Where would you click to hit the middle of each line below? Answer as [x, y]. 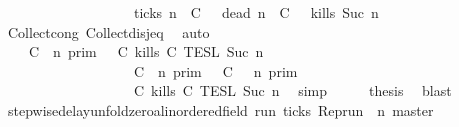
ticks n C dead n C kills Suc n [256, 12]
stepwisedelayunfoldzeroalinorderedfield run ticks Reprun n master [220, 109]
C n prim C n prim [215, 70]
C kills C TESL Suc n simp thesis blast [292, 90]
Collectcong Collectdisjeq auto [108, 31]
